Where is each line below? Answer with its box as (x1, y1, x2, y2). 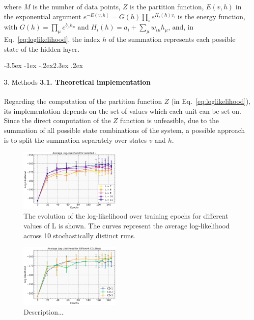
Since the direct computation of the (4, 115, 111, 126)
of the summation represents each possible (109, 34, 236, 44)
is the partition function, (129, 1, 204, 11)
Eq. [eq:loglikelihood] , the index (4, 34, 100, 44)
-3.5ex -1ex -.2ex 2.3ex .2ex (4, 60, 83, 70)
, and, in (168, 22, 194, 32)
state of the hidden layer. (4, 43, 80, 54)
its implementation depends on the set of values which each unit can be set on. (4, 105, 241, 116)
